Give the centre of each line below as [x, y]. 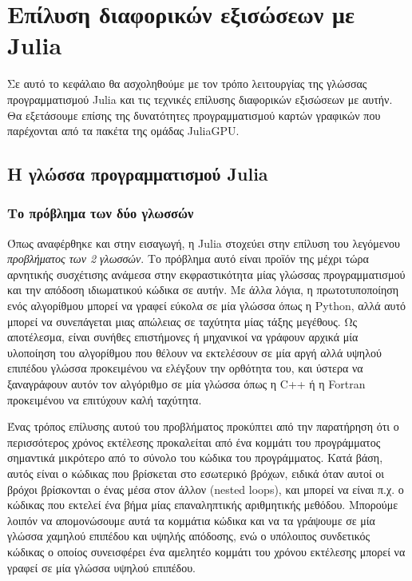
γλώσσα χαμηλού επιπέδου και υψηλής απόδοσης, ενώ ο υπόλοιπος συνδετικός [188, 536]
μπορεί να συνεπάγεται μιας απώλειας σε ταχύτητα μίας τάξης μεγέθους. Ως [182, 321]
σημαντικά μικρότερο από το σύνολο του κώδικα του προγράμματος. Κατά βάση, [195, 458]
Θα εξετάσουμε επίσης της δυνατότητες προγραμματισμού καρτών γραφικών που [194, 115]
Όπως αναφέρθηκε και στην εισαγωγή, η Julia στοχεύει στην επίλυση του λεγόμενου [204, 243]
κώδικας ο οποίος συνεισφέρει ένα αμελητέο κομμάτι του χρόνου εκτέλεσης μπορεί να [206, 551]
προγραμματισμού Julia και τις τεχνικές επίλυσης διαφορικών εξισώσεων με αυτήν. [200, 99]
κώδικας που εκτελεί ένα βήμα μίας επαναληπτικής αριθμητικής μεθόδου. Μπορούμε [203, 505]
